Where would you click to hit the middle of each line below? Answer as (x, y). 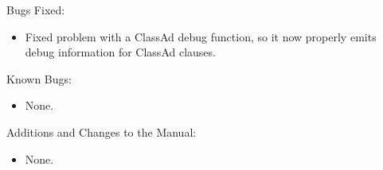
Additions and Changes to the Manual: (102, 131)
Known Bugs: (39, 78)
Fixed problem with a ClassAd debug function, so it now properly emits (201, 36)
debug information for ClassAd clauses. (120, 52)
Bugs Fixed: (36, 10)
